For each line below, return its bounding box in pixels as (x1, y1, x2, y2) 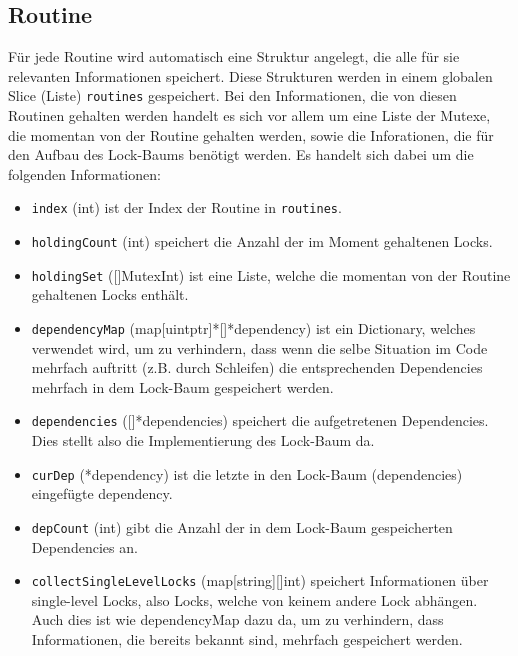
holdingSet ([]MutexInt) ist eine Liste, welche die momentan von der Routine (31, 264, 511, 285)
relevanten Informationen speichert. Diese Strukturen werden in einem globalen (8, 65, 493, 86)
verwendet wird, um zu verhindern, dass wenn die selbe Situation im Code (31, 337, 488, 358)
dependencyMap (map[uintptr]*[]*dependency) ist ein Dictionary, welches (31, 317, 476, 338)
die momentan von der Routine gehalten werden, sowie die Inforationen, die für (8, 124, 494, 145)
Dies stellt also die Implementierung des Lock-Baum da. (31, 430, 375, 451)
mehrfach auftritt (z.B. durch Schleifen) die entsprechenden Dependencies (31, 357, 483, 378)
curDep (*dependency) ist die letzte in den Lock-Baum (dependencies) (31, 463, 463, 484)
